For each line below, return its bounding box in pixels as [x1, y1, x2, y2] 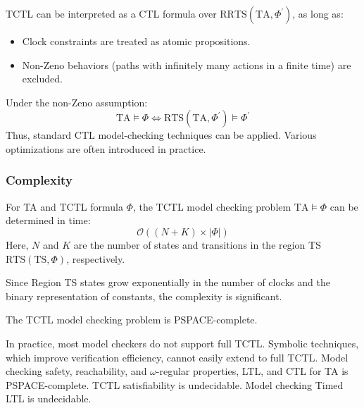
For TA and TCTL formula [6, 199, 123, 214]
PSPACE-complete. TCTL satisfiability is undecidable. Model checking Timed [6, 377, 344, 392]
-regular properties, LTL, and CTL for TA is [156, 364, 349, 378]
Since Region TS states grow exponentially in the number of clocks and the [6, 275, 330, 290]
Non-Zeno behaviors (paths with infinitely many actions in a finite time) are [22, 57, 351, 72]
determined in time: [6, 213, 91, 228]
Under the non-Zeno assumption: [6, 94, 148, 109]
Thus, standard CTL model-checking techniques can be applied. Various [6, 128, 317, 142]
